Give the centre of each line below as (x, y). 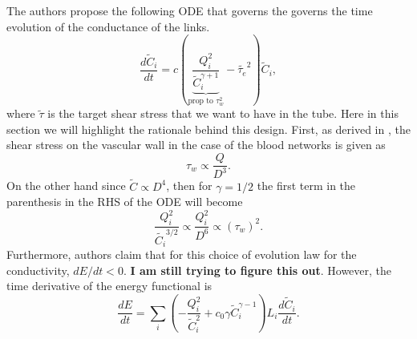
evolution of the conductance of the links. (108, 26)
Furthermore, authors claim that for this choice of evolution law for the (182, 254)
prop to (200, 101)
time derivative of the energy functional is (109, 286)
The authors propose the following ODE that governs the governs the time (190, 10)
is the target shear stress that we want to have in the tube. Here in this (223, 113)
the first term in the (306, 186)
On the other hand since (66, 186)
